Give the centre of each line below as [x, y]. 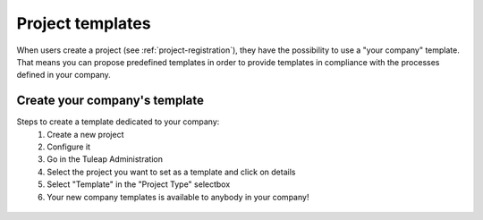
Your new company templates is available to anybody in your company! [178, 197]
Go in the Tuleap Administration [105, 159]
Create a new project [85, 134]
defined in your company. [64, 75]
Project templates [84, 23]
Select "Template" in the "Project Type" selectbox [139, 184]
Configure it [69, 147]
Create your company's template [110, 101]
